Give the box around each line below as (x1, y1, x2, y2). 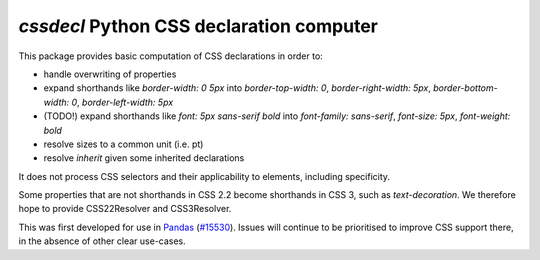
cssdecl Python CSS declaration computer (18, 15, 379, 37)
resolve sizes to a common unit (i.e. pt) (43, 138, 204, 150)
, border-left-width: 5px (76, 96, 174, 108)
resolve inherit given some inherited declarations (43, 152, 245, 164)
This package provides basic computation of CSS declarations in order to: (18, 50, 324, 62)
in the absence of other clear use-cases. (18, 235, 187, 247)
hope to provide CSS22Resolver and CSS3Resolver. (18, 203, 232, 215)
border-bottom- (433, 82, 499, 94)
